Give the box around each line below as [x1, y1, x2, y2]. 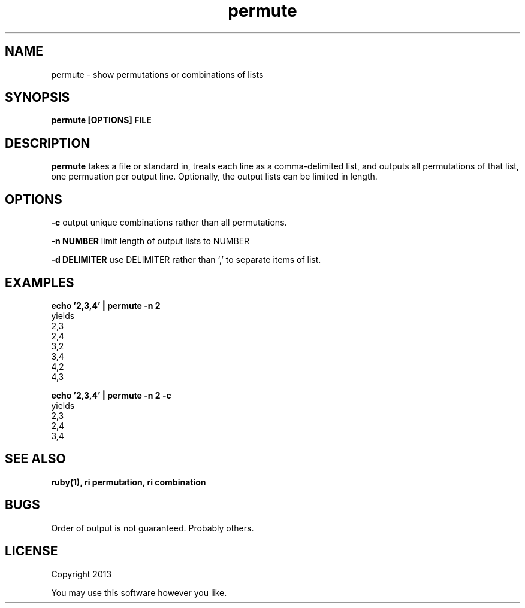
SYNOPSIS [5, 90, 70, 105]
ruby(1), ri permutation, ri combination [51, 476, 206, 487]
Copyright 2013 [51, 569, 112, 579]
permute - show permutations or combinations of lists [51, 69, 264, 80]
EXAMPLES [5, 275, 74, 290]
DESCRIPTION [5, 135, 90, 151]
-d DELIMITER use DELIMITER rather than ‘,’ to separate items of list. [51, 254, 321, 265]
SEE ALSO [5, 451, 66, 467]
